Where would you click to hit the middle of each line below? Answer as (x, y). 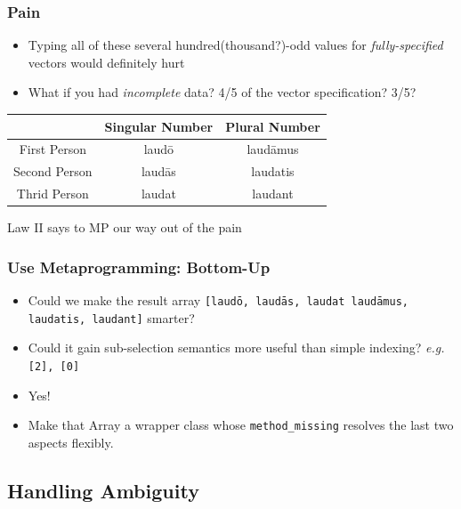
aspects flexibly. (71, 442)
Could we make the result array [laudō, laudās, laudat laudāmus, (218, 299)
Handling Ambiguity (103, 490)
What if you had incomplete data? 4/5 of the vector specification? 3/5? (222, 92)
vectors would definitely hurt (106, 62)
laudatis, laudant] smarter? (111, 317)
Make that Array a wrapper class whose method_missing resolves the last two (241, 425)
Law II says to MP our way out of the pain (125, 227)
